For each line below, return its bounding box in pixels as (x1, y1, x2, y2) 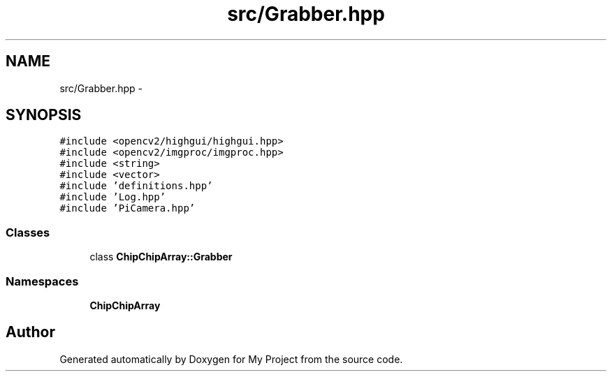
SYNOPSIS (6, 106, 82, 124)
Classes (6, 225, 50, 239)
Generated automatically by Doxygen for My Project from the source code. (59, 353, 403, 365)
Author (6, 323, 55, 341)
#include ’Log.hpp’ (59, 191, 166, 203)
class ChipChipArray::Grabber (89, 251, 233, 263)
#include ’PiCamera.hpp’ (59, 202, 196, 214)
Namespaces (6, 274, 79, 288)
